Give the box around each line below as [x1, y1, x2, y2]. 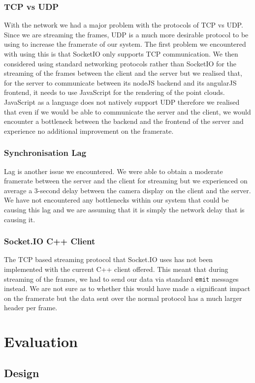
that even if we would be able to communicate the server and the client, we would [4, 106, 251, 117]
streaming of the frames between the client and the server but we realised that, [4, 68, 242, 78]
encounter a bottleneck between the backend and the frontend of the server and [4, 116, 244, 126]
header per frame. [4, 302, 58, 313]
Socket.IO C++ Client [4, 235, 96, 247]
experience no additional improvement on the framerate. [4, 125, 174, 136]
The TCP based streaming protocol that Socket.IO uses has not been [4, 254, 213, 265]
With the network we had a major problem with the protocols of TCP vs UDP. [4, 20, 243, 30]
